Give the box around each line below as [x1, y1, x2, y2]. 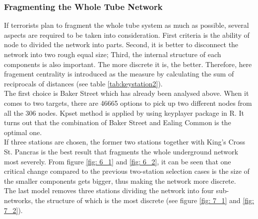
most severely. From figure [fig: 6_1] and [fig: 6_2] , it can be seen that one [4, 156, 231, 166]
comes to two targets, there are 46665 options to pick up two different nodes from [4, 97, 252, 108]
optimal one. [4, 127, 42, 137]
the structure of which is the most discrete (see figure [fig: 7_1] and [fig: [35, 195, 254, 205]
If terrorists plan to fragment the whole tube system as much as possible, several [4, 20, 249, 30]
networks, [4, 195, 33, 205]
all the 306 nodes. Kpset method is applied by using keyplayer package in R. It [4, 107, 244, 118]
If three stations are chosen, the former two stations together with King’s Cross [4, 137, 246, 147]
